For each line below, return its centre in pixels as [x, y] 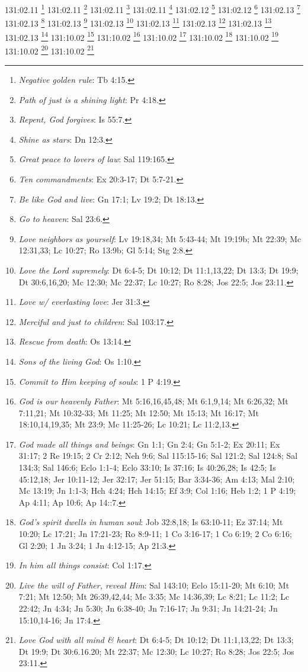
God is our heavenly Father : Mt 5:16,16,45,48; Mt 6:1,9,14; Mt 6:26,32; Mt [153, 401]
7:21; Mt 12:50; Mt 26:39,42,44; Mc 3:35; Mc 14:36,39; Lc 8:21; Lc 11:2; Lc [154, 597]
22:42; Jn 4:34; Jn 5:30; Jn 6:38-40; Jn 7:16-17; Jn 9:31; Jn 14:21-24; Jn [148, 608]
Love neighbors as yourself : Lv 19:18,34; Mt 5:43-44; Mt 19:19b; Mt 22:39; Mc [160, 238]
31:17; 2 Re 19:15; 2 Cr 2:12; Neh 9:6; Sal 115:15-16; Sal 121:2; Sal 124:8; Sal [158, 456]
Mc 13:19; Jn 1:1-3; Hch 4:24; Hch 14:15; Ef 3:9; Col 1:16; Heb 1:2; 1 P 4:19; [157, 491]
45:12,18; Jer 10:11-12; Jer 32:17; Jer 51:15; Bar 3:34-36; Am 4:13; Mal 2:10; [157, 479]
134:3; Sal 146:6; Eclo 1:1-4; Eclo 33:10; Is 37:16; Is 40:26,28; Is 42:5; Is [147, 467]
